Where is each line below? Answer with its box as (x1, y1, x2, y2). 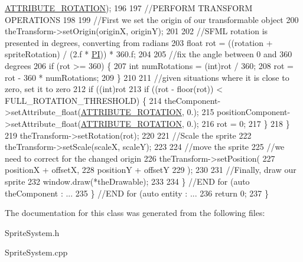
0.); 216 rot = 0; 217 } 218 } (187, 117, 290, 129)
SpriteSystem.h (5, 226, 60, 238)
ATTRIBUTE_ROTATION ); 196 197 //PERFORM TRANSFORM (5, 2, 253, 14)
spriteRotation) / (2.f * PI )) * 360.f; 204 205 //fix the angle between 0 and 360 (5, 48, 292, 60)
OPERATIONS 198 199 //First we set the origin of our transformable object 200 (5, 13, 299, 25)
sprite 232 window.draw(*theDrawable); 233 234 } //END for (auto (5, 175, 250, 187)
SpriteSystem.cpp (5, 246, 68, 258)
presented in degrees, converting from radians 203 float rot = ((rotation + (5, 36, 273, 48)
